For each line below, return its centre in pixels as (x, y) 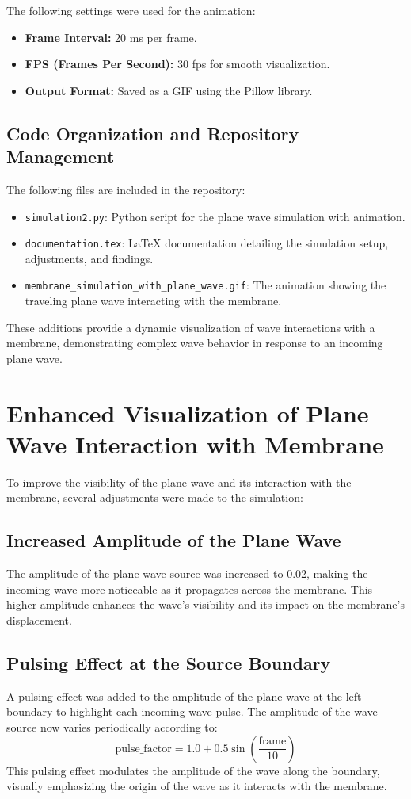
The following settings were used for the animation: (131, 10)
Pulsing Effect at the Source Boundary (169, 662)
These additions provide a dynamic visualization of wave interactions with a (191, 327)
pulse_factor (143, 749)
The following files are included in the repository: (126, 189)
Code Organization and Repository (153, 133)
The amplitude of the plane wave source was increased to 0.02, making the (187, 573)
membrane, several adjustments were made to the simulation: (155, 497)
